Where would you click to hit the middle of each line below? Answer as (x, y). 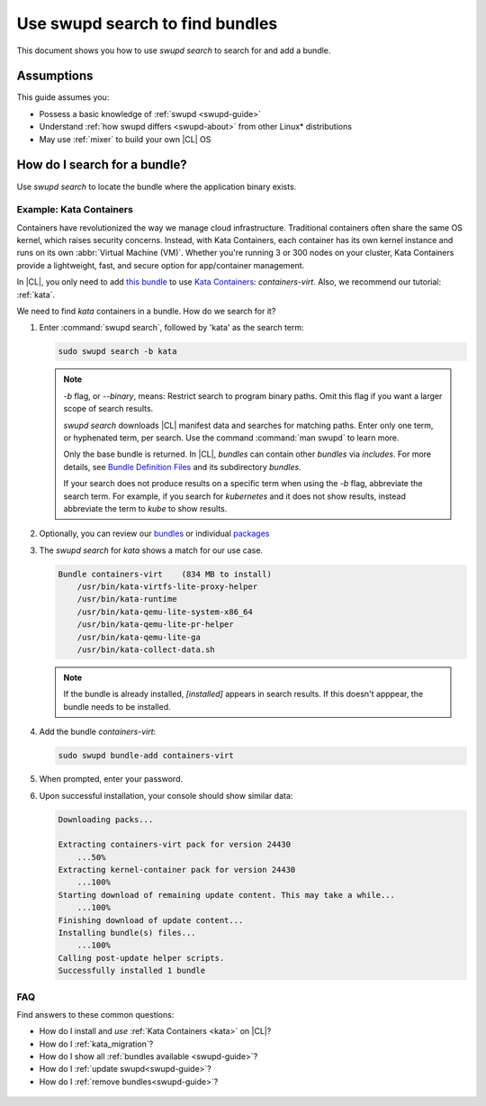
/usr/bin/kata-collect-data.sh (146, 650)
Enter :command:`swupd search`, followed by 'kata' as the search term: (172, 328)
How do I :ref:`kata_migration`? (96, 1044)
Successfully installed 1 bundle (132, 971)
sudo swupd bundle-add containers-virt (146, 756)
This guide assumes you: (63, 97)
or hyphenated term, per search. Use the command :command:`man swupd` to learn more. (231, 438)
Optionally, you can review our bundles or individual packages (154, 534)
